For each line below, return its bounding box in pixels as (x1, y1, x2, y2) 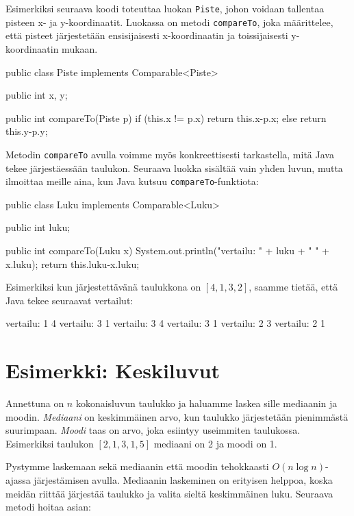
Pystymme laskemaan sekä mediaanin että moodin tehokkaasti (5, 459, 269, 474)
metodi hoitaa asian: (5, 500, 91, 514)
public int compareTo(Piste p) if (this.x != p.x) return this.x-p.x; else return (5, 110, 327, 125)
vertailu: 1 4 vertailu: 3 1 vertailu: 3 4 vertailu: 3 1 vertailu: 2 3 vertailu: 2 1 (5, 316, 325, 330)
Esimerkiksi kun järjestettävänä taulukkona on (5, 280, 201, 294)
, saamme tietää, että (249, 280, 338, 294)
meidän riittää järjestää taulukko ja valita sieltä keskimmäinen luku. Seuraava (5, 486, 333, 500)
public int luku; (5, 220, 71, 234)
